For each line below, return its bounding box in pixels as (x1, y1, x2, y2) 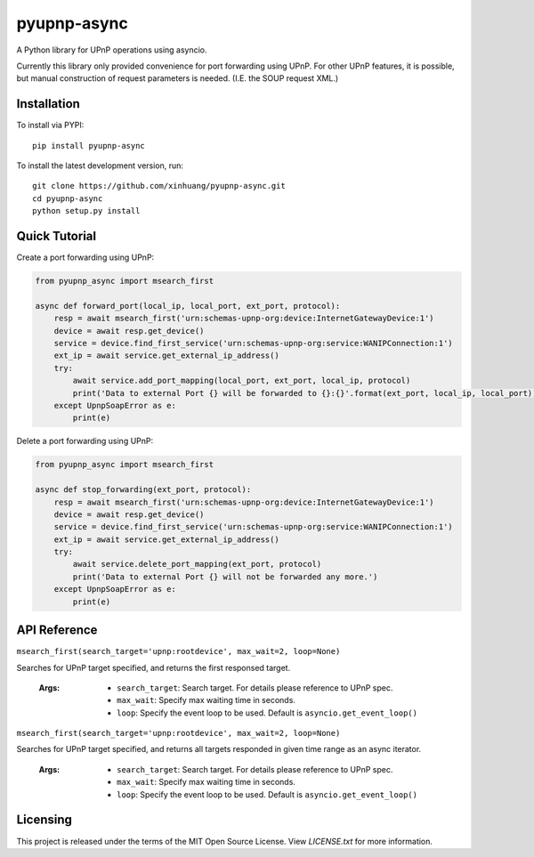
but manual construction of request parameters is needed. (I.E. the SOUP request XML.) (16, 73, 339, 84)
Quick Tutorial (16, 229, 97, 244)
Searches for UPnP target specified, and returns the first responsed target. (16, 662, 291, 673)
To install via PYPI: (16, 120, 85, 131)
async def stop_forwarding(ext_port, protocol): (35, 485, 252, 495)
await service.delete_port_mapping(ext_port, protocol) (72, 559, 322, 570)
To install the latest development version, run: (16, 160, 184, 171)
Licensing (16, 813, 73, 828)
